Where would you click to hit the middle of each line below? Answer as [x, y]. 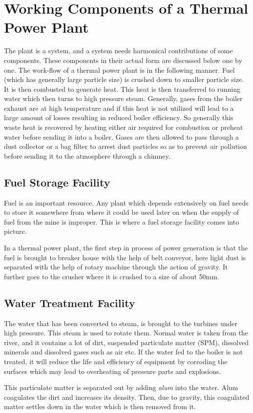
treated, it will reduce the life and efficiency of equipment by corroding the [116, 361]
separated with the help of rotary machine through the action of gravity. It [116, 267]
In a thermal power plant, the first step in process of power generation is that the [126, 248]
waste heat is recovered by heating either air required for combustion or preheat [124, 127]
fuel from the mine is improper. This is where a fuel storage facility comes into [122, 221]
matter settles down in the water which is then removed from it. [100, 406]
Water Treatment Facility [70, 302]
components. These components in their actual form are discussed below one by [123, 60]
